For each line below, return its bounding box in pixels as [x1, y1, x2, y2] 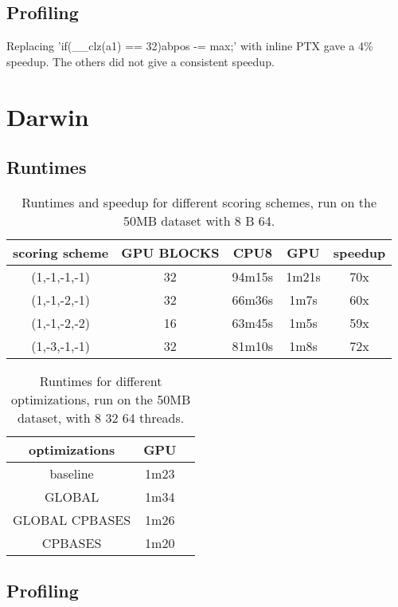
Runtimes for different [39, 371, 162, 390]
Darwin [6, 100, 89, 132]
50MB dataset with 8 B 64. [123, 211, 275, 230]
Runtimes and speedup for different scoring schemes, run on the [21, 192, 377, 211]
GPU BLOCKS [121, 242, 220, 262]
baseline [49, 463, 94, 483]
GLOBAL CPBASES [13, 510, 131, 529]
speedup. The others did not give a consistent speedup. [6, 53, 275, 69]
